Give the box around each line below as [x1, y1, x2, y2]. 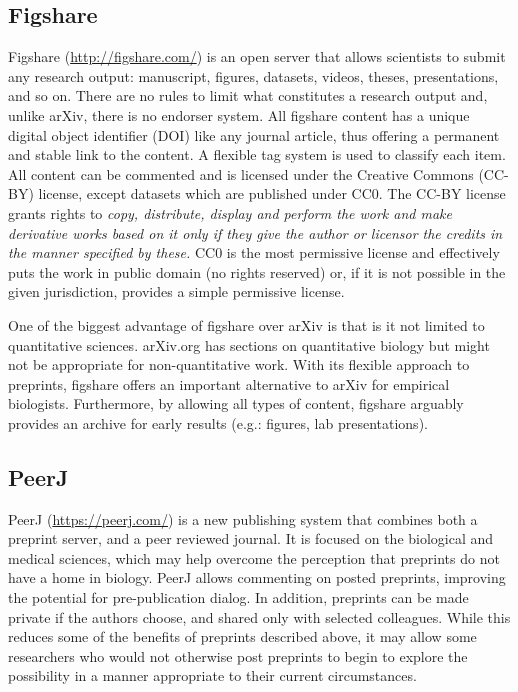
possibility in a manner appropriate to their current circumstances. [8, 665, 417, 686]
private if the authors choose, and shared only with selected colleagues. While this [8, 606, 511, 627]
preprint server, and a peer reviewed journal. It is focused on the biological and [8, 528, 494, 549]
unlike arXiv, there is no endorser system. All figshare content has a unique [8, 104, 470, 125]
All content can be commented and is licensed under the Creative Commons [8, 163, 474, 184]
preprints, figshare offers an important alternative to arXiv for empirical [8, 373, 450, 394]
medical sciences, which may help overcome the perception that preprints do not [8, 547, 500, 568]
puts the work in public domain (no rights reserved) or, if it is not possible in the [8, 261, 506, 282]
